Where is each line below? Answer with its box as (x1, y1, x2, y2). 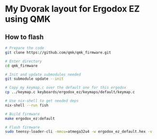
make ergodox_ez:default (5, 116, 55, 121)
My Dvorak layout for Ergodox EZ (5, 3, 140, 14)
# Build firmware (5, 111, 40, 116)
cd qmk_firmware (5, 63, 38, 68)
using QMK (5, 14, 51, 25)
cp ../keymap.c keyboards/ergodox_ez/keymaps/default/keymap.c (5, 90, 135, 95)
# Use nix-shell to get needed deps (5, 98, 79, 103)
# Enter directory (5, 59, 42, 64)
